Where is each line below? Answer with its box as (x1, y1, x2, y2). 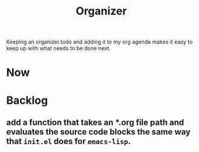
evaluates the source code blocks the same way (6, 127, 191, 137)
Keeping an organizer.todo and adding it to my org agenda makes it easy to (6, 38, 193, 46)
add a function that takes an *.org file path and (6, 117, 185, 127)
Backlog (6, 93, 48, 107)
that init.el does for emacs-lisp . (6, 136, 131, 146)
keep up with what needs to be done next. (6, 45, 111, 52)
